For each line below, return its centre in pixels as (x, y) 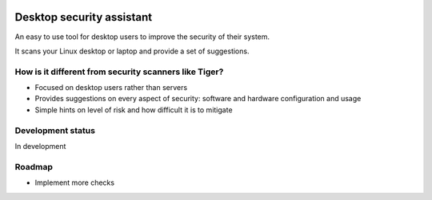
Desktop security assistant (83, 17)
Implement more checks (75, 182)
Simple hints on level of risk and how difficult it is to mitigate (134, 110)
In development (40, 146)
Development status (55, 130)
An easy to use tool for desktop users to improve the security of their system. (142, 37)
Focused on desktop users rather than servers (111, 88)
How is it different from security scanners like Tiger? (119, 72)
